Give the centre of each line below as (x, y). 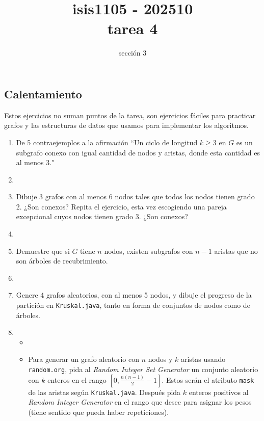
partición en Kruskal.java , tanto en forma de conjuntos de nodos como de (133, 305)
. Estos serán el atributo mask (208, 379)
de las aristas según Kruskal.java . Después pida (104, 392)
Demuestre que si (43, 251)
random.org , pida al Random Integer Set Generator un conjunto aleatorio (143, 369)
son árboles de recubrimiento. (62, 261)
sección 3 (133, 53)
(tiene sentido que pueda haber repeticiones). (99, 412)
